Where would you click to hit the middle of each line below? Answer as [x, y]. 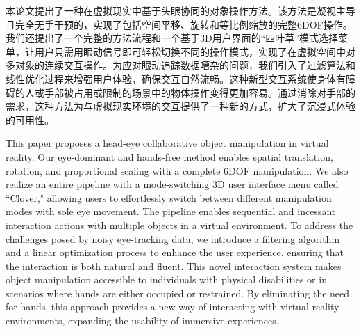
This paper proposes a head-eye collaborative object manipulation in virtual [167, 143]
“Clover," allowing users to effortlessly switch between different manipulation [169, 197]
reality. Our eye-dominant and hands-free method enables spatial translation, [169, 156]
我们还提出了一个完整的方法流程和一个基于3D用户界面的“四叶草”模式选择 [172, 38]
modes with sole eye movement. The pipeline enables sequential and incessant [171, 211]
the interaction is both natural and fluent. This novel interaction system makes [174, 266]
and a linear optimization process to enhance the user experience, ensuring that [175, 252]
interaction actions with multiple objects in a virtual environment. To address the [179, 224]
